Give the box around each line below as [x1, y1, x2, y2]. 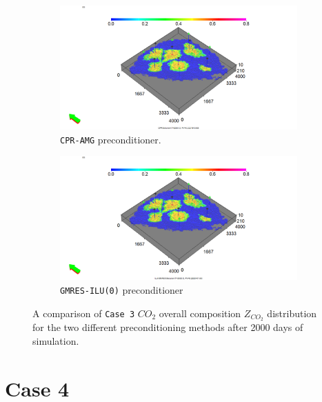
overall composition [159, 305, 241, 320]
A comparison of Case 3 [32, 305, 135, 320]
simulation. [32, 334, 79, 348]
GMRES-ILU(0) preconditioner [60, 282, 183, 297]
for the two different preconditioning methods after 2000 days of [32, 320, 303, 334]
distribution [267, 305, 317, 320]
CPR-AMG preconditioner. [60, 132, 161, 146]
